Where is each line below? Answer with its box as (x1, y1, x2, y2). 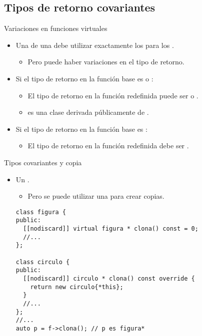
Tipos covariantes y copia (4, 157, 82, 167)
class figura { (15, 208, 66, 216)
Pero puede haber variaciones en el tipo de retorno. (27, 56, 184, 67)
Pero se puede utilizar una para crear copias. (27, 191, 164, 201)
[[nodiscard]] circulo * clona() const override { (23, 275, 195, 282)
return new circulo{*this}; (30, 283, 123, 291)
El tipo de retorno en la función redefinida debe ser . (27, 140, 189, 151)
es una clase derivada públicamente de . (27, 107, 149, 117)
